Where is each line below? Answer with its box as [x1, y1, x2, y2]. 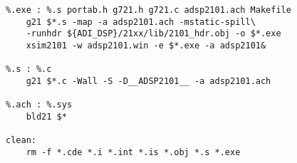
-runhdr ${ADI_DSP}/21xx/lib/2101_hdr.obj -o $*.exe [26, 28, 281, 39]
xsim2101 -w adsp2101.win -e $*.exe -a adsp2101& [26, 40, 266, 51]
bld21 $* [26, 111, 67, 122]
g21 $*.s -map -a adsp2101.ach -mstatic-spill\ [26, 16, 256, 27]
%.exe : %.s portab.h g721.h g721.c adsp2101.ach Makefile [6, 5, 291, 15]
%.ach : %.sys [6, 100, 73, 110]
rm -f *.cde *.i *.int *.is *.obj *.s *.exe [26, 147, 241, 157]
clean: [6, 135, 36, 146]
